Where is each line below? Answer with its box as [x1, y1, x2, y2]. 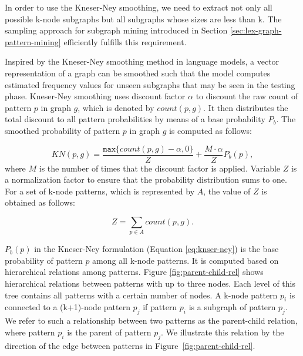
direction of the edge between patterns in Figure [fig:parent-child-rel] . [5, 339, 255, 351]
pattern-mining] [5, 35, 61, 48]
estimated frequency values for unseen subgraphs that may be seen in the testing [5, 78, 295, 90]
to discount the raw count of [196, 90, 298, 102]
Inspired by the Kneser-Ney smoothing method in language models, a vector [5, 55, 280, 68]
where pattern [5, 325, 55, 338]
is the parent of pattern [67, 325, 151, 338]
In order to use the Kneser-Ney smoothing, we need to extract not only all [5, 1, 272, 13]
